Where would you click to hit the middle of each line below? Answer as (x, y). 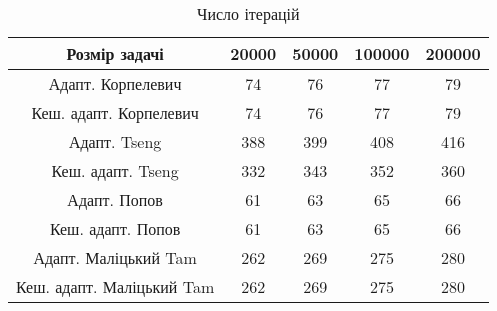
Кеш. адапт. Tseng (115, 170)
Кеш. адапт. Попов (115, 228)
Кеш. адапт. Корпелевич (115, 112)
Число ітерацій (248, 13)
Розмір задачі (115, 53)
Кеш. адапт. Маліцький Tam (115, 286)
